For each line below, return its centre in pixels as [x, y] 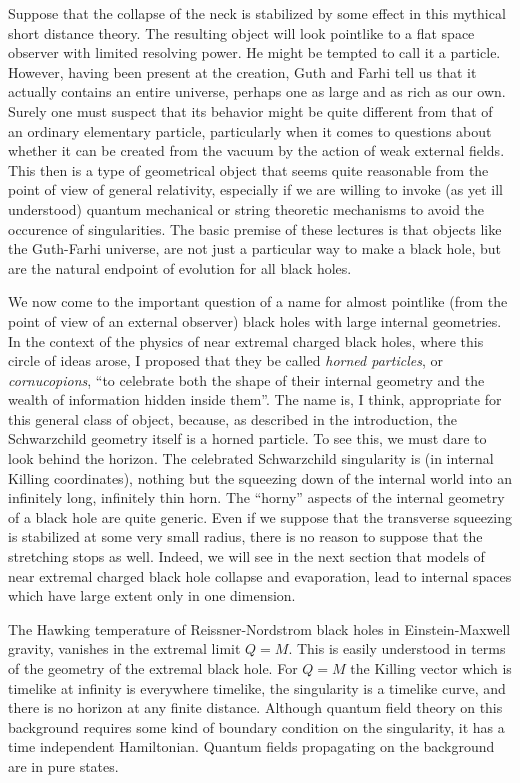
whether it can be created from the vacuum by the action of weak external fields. [256, 150]
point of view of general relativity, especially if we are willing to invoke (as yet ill [255, 189]
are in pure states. [63, 765]
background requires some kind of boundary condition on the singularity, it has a [256, 726]
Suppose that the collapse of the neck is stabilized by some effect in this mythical [257, 13]
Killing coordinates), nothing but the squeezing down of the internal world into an [260, 477]
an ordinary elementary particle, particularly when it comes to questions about [250, 130]
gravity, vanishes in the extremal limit [124, 648]
